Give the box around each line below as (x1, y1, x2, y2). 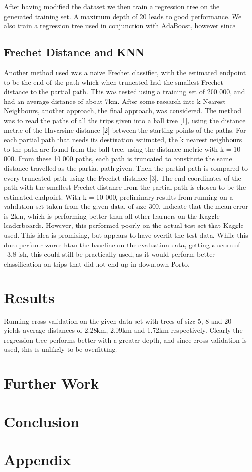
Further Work (4, 373, 99, 393)
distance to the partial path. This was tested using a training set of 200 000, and (4, 86, 245, 97)
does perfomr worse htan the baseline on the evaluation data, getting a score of (4, 239, 240, 249)
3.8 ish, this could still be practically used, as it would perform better (7, 249, 215, 259)
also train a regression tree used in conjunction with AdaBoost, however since (4, 21, 235, 31)
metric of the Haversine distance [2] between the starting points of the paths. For (4, 124, 246, 135)
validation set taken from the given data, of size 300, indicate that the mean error (4, 201, 248, 211)
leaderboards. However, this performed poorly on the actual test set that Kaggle (4, 220, 244, 230)
